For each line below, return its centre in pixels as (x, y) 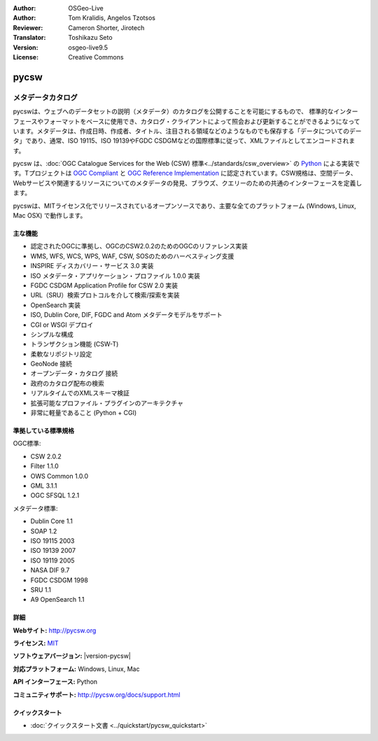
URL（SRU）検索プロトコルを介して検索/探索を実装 (105, 295)
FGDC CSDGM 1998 (59, 580)
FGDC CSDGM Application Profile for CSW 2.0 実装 (104, 285)
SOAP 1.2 (44, 531)
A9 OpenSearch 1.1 (57, 600)
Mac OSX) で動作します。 (50, 216)
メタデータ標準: (36, 508)
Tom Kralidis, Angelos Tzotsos (112, 18)
